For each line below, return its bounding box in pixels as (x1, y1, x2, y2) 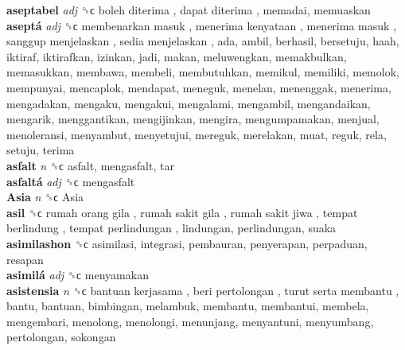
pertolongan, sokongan (6, 329, 116, 345)
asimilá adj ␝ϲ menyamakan (6, 266, 149, 283)
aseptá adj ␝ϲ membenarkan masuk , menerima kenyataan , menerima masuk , (6, 17, 396, 33)
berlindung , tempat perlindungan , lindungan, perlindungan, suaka (6, 220, 337, 236)
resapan (6, 251, 44, 267)
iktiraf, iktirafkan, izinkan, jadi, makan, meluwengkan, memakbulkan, (6, 48, 347, 64)
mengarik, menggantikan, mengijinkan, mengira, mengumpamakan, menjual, (6, 111, 380, 127)
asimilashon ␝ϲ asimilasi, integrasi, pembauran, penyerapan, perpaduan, (6, 235, 368, 251)
